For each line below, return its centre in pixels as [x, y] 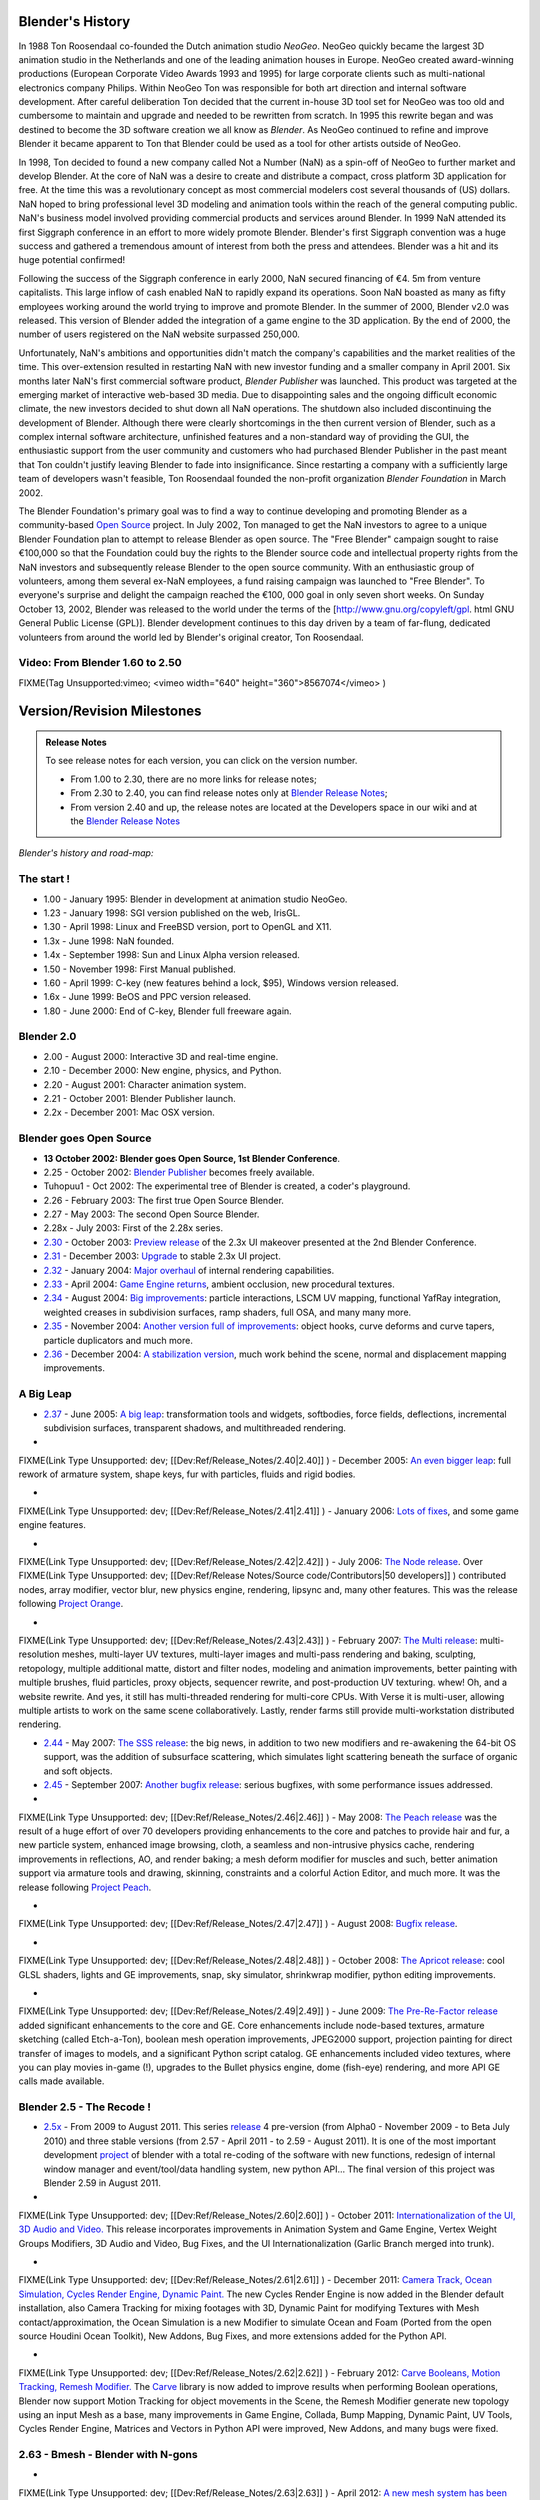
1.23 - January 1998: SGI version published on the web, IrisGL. [172, 912]
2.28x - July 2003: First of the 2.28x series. [133, 1228]
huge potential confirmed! [71, 260]
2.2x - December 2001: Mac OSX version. [129, 1112]
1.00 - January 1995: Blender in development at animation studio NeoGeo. [195, 899]
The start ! [44, 879]
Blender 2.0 [47, 1037]
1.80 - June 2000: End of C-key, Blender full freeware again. [167, 1011]
